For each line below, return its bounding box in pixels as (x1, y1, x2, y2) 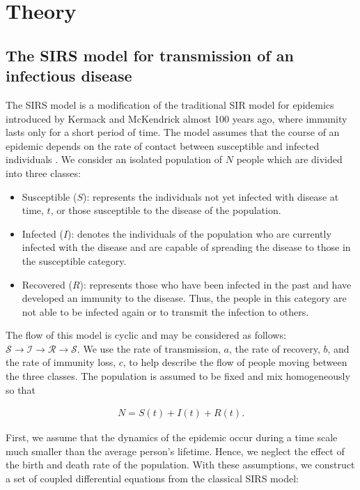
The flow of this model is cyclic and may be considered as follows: (6, 328, 286, 342)
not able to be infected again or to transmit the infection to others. (22, 304, 309, 319)
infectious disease (6, 65, 132, 86)
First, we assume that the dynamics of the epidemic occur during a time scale (6, 430, 338, 445)
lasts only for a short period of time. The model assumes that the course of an (6, 125, 340, 139)
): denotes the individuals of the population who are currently (68, 226, 331, 240)
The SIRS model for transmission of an (6, 44, 294, 66)
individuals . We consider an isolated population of (6, 152, 223, 167)
